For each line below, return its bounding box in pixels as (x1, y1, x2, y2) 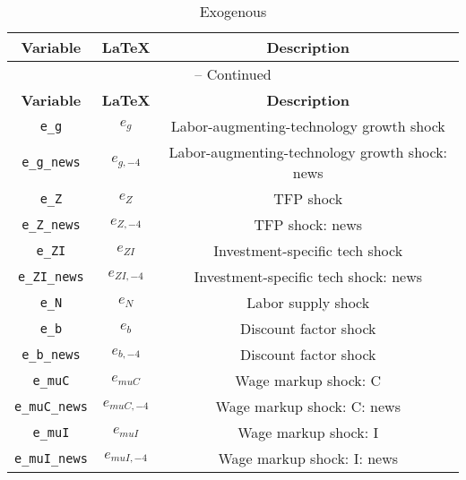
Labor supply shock (246, 292, 370, 313)
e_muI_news (14, 450, 88, 466)
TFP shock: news (254, 214, 363, 235)
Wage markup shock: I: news (218, 448, 399, 468)
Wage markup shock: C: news (215, 396, 401, 416)
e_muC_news (14, 399, 88, 414)
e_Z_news (22, 217, 81, 232)
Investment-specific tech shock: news (194, 266, 422, 287)
